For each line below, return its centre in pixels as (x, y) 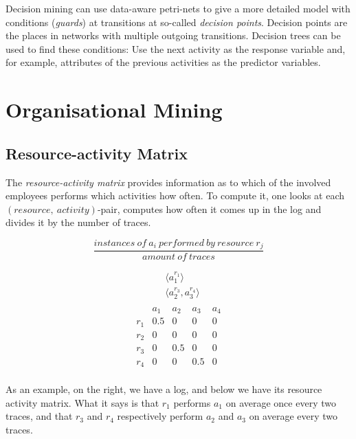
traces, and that (39, 416)
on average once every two (281, 402)
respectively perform (160, 416)
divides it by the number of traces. (78, 222)
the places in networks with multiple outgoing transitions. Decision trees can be (173, 35)
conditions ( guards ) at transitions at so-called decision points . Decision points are (177, 22)
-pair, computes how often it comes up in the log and (209, 209)
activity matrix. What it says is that (82, 402)
